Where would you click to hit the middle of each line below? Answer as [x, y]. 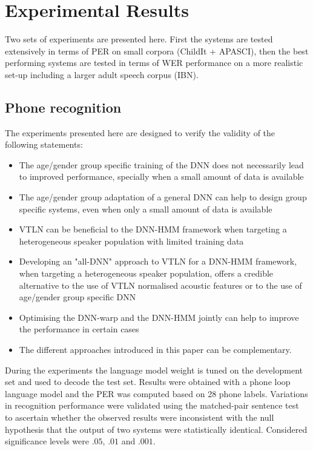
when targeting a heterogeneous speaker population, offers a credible [146, 273]
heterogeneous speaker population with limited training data [131, 241]
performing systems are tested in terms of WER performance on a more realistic [154, 63]
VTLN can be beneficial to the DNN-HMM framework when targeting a [153, 229]
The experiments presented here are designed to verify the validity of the [140, 132]
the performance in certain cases [79, 329]
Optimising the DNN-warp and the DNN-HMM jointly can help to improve [159, 317]
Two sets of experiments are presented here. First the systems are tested [139, 39]
